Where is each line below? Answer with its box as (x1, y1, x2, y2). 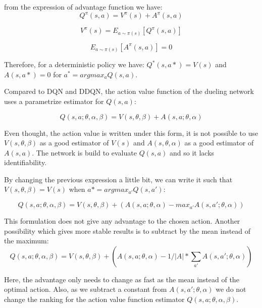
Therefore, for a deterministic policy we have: (4, 59, 144, 70)
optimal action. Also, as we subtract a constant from (4, 284, 167, 294)
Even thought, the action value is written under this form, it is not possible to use (4, 127, 258, 138)
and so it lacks (170, 147, 215, 158)
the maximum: (4, 235, 49, 246)
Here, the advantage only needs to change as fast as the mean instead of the (4, 274, 239, 284)
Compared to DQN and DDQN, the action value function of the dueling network (4, 86, 254, 96)
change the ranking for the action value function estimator (4, 294, 185, 304)
